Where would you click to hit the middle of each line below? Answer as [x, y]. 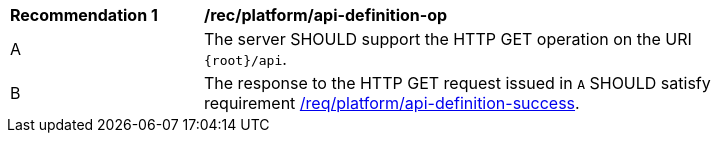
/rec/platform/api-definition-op [326, 15]
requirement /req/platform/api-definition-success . [392, 103]
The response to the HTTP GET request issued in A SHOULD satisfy [457, 83]
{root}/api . [245, 59]
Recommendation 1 [84, 15]
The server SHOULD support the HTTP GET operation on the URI [448, 39]
